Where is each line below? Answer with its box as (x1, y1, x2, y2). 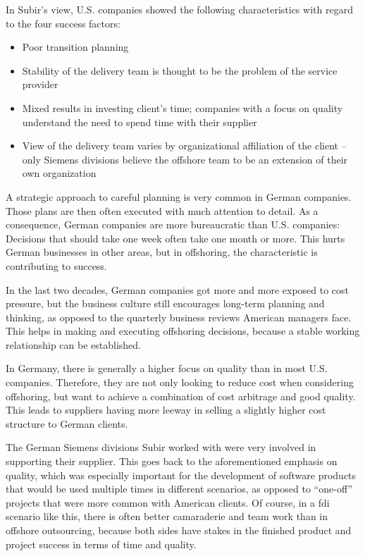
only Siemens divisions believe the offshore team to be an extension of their (22, 152, 348, 166)
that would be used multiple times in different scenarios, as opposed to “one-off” (6, 481, 353, 496)
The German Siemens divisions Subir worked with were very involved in (6, 440, 316, 455)
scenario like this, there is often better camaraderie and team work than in (6, 509, 328, 524)
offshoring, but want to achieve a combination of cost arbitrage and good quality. (6, 388, 356, 403)
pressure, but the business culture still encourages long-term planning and (6, 296, 325, 311)
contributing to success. (6, 258, 107, 273)
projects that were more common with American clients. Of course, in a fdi (6, 495, 330, 509)
